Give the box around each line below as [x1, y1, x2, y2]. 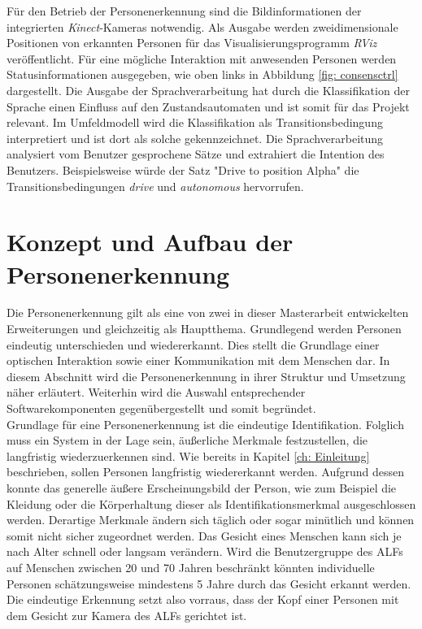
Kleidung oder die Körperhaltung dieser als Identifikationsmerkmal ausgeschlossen [7, 495, 416, 512]
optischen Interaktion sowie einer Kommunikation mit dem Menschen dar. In [7, 352, 390, 369]
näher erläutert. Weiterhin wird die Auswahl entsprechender [7, 384, 306, 401]
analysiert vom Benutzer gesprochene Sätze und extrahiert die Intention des [7, 145, 385, 163]
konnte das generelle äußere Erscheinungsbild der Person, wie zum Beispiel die [7, 479, 397, 496]
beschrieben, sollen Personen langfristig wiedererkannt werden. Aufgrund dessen [7, 463, 405, 480]
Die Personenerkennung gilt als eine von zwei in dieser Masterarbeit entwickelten [7, 304, 409, 321]
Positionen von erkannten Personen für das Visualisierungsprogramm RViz [7, 34, 377, 51]
